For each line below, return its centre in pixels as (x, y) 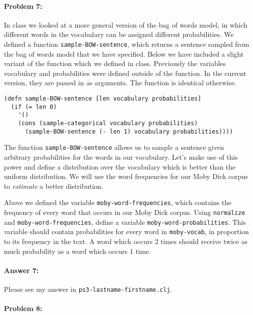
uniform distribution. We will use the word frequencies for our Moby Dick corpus (126, 176)
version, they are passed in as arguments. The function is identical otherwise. (120, 83)
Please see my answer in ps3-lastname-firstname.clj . (88, 289)
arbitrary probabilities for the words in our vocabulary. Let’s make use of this (121, 157)
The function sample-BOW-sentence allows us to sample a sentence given (114, 147)
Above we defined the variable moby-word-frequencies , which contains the (118, 202)
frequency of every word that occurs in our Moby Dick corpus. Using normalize (125, 212)
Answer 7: (21, 270)
